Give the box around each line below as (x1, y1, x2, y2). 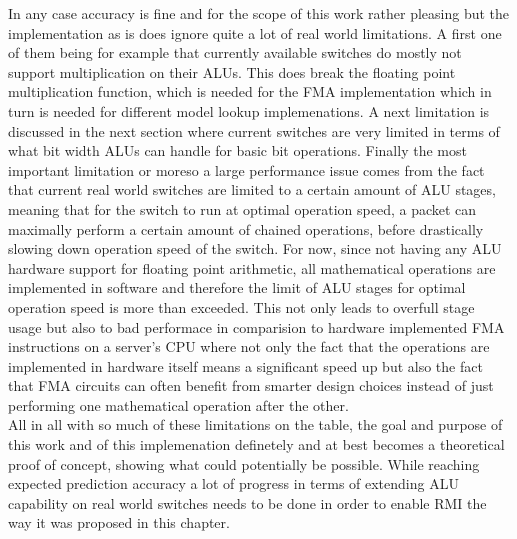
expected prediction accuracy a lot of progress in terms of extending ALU (8, 473, 459, 494)
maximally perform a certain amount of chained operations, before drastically (8, 218, 484, 239)
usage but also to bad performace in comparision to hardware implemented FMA (8, 316, 505, 337)
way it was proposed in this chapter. (8, 512, 230, 533)
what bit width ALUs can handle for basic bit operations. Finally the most (8, 140, 467, 161)
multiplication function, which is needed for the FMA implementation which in (8, 81, 492, 102)
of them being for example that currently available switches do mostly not (8, 42, 462, 63)
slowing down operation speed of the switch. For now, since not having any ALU (8, 238, 502, 259)
